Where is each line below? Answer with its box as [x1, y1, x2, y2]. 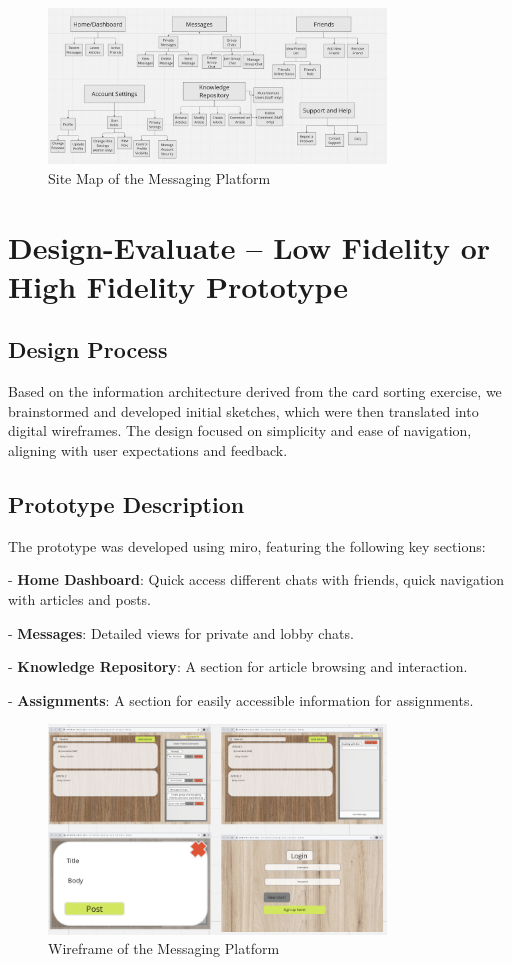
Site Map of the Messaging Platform [48, 167, 271, 188]
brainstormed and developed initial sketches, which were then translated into [8, 400, 479, 421]
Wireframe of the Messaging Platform [48, 938, 280, 959]
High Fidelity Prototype [8, 265, 349, 306]
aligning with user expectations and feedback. [8, 440, 288, 461]
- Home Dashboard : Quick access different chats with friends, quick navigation [8, 569, 505, 590]
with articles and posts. [8, 589, 151, 610]
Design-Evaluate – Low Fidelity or [8, 226, 491, 267]
